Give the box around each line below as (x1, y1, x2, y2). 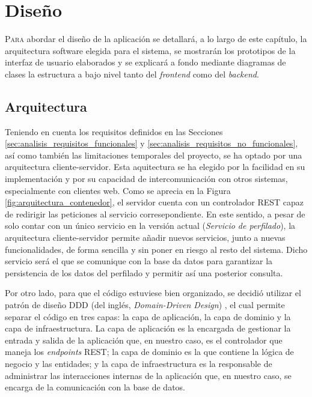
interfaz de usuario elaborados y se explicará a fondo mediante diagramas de (5, 56, 286, 68)
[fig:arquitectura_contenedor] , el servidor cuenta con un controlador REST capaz (5, 196, 304, 208)
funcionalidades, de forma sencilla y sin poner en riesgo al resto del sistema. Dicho (5, 243, 308, 255)
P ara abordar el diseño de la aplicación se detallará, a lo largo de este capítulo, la (5, 32, 307, 45)
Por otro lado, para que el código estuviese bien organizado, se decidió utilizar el (5, 286, 301, 299)
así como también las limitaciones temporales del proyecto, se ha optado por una (5, 148, 302, 161)
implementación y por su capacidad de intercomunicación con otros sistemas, (5, 172, 288, 185)
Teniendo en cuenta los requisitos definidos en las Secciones (5, 125, 223, 138)
